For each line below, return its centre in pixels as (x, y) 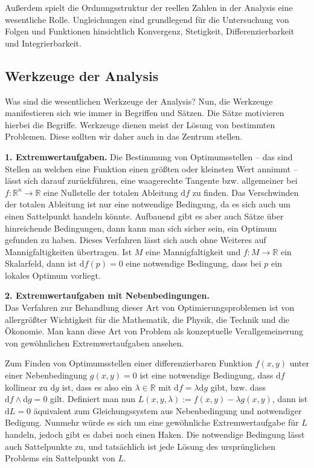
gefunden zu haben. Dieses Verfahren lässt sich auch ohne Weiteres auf (136, 240)
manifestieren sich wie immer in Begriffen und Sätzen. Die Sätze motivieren (145, 113)
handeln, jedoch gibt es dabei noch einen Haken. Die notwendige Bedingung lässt (155, 434)
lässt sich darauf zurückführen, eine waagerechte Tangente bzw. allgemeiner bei (151, 180)
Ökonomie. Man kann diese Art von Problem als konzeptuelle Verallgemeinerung (154, 331)
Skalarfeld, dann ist (41, 263)
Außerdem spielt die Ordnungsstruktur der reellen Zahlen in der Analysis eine (149, 7)
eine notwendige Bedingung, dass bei (194, 263)
